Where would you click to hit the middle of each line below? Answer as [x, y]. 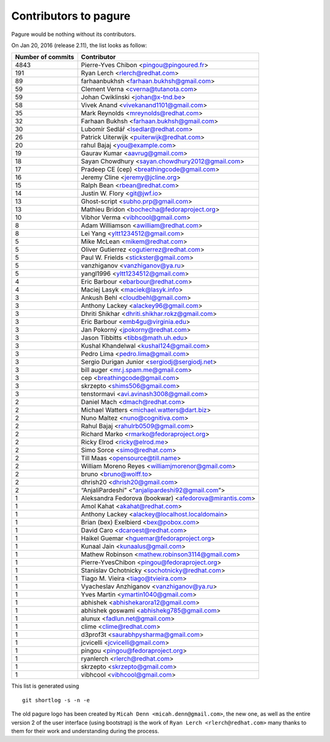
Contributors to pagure [71, 16]
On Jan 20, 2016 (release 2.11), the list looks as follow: [79, 45]
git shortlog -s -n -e [56, 700]
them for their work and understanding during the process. [85, 731]
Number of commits [45, 57]
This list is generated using [45, 686]
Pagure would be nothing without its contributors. [74, 34]
